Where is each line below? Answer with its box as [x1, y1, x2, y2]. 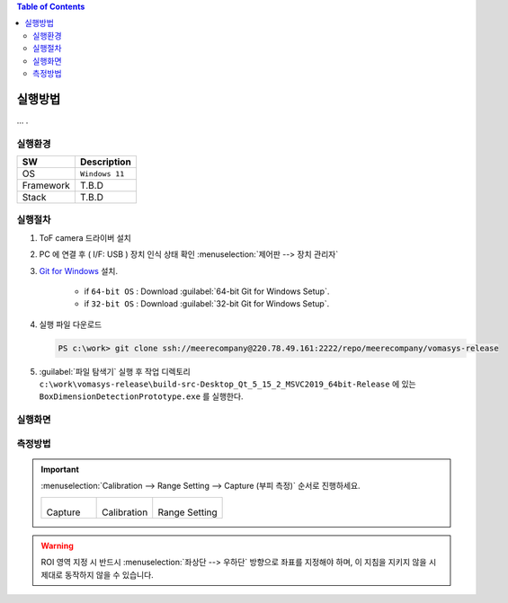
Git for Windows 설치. [39, 265, 119, 276]
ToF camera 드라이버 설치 [39, 232, 132, 243]
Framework [22, 180, 71, 191]
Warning [40, 540, 74, 551]
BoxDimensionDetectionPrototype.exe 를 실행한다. [39, 391, 244, 402]
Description [79, 155, 132, 168]
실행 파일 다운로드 [39, 319, 102, 330]
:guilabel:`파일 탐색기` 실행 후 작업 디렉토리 [39, 366, 191, 377]
